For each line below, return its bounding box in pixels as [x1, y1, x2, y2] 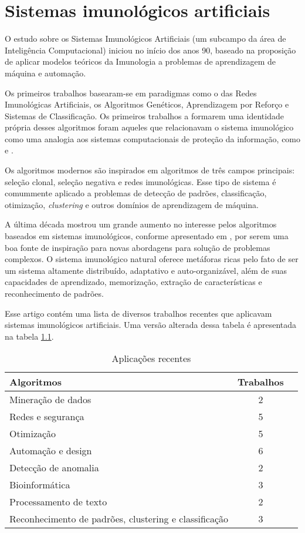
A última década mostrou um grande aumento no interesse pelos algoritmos [5, 218, 277, 230]
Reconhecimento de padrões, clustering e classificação [9, 512, 229, 526]
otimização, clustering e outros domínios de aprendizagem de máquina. [5, 198, 259, 210]
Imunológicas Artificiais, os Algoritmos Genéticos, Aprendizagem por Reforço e [5, 98, 289, 110]
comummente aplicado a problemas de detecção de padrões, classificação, [5, 187, 267, 199]
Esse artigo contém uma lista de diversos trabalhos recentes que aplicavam [5, 307, 272, 319]
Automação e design [9, 444, 92, 458]
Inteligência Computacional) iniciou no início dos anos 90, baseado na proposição [5, 43, 296, 56]
